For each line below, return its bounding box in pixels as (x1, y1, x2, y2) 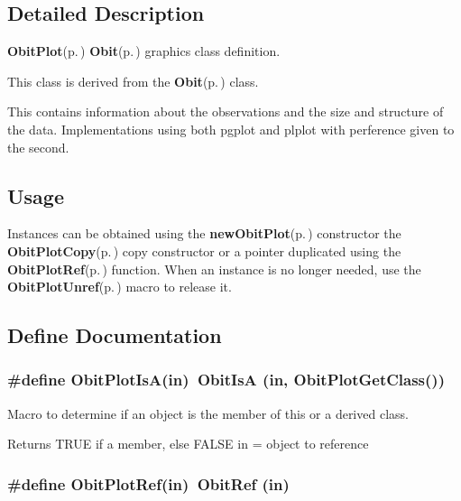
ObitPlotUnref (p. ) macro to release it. (7, 277, 232, 296)
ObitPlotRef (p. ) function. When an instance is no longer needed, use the (7, 259, 421, 278)
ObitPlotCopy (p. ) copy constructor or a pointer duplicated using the (7, 241, 401, 260)
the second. (7, 137, 69, 156)
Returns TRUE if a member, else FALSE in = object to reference (7, 434, 369, 453)
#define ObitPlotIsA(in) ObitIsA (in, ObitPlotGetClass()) (7, 368, 445, 391)
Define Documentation (7, 321, 222, 349)
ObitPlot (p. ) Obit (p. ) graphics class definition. (7, 42, 281, 60)
